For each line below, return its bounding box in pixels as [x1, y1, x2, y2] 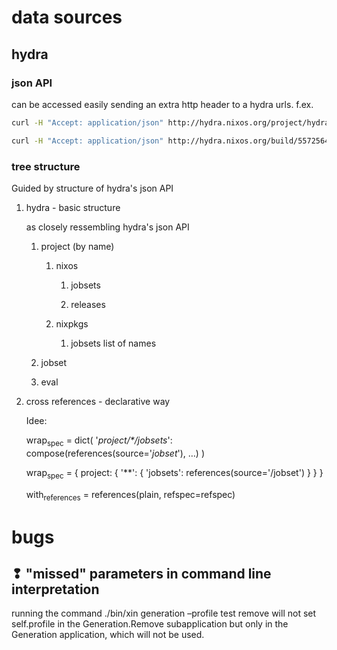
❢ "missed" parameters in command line [11, 565, 272, 582]
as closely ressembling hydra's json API [25, 221, 190, 233]
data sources [11, 6, 123, 29]
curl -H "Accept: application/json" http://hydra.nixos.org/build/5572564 [11, 136, 330, 146]
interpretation [11, 581, 100, 598]
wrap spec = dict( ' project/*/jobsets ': [25, 434, 173, 448]
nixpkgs [55, 317, 89, 330]
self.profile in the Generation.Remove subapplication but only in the [11, 618, 289, 630]
